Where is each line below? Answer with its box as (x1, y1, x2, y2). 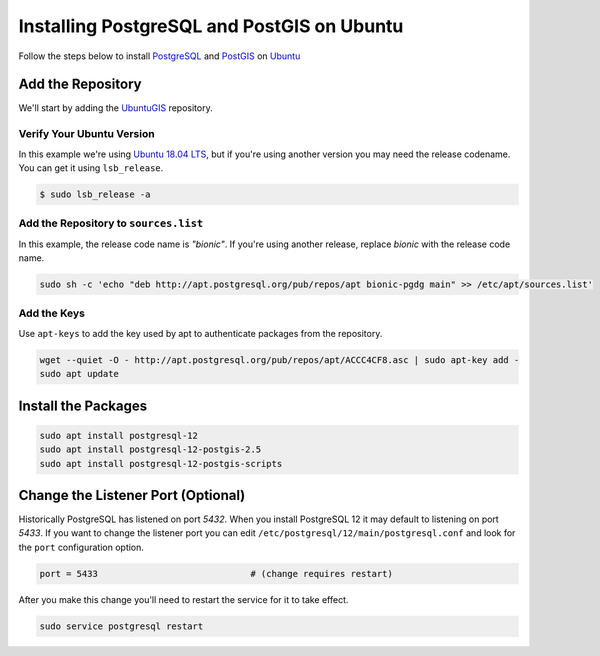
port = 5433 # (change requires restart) (39, 568, 394, 579)
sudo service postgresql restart (39, 620, 204, 632)
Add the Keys (18, 306, 85, 320)
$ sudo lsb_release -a (39, 188, 151, 200)
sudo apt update (39, 368, 120, 380)
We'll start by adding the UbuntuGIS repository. (18, 102, 214, 114)
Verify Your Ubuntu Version (18, 127, 155, 141)
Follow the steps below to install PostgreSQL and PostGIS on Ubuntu (18, 50, 301, 62)
